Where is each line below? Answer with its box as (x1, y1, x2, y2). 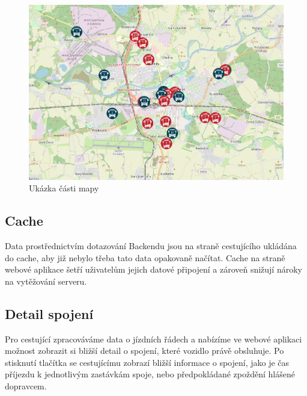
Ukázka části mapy (29, 182, 99, 194)
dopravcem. (5, 380, 47, 392)
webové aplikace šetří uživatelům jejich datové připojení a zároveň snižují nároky (5, 263, 302, 276)
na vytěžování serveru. (5, 274, 87, 287)
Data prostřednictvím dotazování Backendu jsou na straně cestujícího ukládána (5, 240, 297, 252)
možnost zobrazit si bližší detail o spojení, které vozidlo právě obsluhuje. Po (5, 344, 284, 357)
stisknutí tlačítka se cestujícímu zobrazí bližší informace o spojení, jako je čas (5, 356, 290, 368)
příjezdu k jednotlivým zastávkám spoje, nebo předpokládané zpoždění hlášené (5, 368, 295, 380)
